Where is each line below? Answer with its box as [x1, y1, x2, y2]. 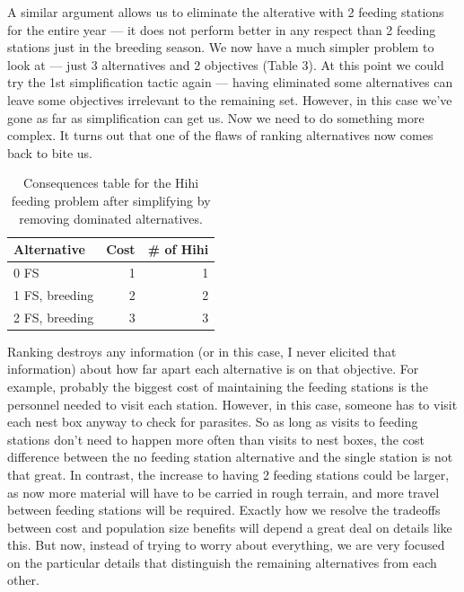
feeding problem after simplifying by [11, 190, 211, 209]
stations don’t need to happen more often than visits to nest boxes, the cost [7, 429, 425, 448]
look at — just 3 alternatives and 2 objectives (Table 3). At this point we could [7, 55, 444, 74]
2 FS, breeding [13, 307, 94, 326]
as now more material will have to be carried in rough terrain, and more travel [7, 482, 440, 501]
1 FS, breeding [13, 285, 94, 304]
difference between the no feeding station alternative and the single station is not [7, 447, 453, 466]
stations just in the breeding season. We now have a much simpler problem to [7, 38, 434, 57]
